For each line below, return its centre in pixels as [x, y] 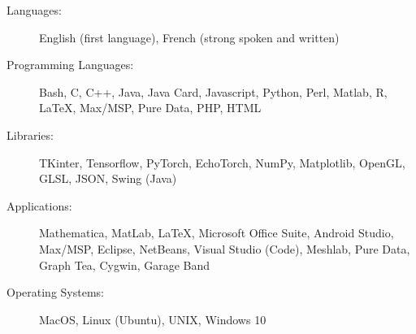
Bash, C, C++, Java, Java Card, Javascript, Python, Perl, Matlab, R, [213, 91]
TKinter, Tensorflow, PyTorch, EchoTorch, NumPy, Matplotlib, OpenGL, [222, 162]
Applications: [39, 205]
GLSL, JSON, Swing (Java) [108, 178]
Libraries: [30, 134]
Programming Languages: [70, 65]
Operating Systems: [55, 292]
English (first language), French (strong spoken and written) [189, 37]
